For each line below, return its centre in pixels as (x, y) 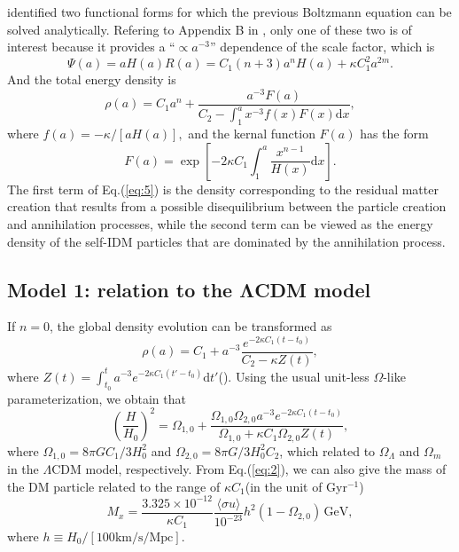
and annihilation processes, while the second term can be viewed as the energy (220, 223)
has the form (394, 134)
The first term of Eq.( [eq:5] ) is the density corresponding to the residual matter (223, 189)
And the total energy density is (92, 79)
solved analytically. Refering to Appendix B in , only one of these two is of (210, 29)
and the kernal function (252, 134)
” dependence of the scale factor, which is (323, 47)
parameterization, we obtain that (97, 398)
